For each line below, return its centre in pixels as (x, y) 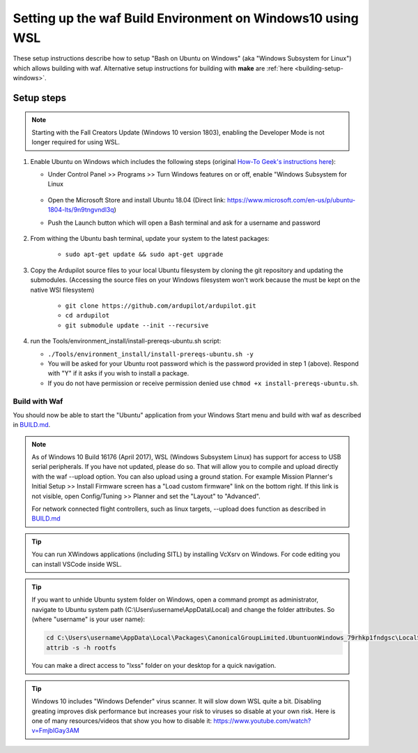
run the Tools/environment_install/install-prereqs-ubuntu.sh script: (126, 341)
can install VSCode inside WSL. (77, 564)
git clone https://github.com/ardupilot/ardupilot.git (161, 306)
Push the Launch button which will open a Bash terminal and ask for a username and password (184, 223)
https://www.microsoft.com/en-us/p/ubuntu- (291, 200)
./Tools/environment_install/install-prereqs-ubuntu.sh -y (151, 354)
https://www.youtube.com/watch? (262, 721)
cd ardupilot (87, 315)
